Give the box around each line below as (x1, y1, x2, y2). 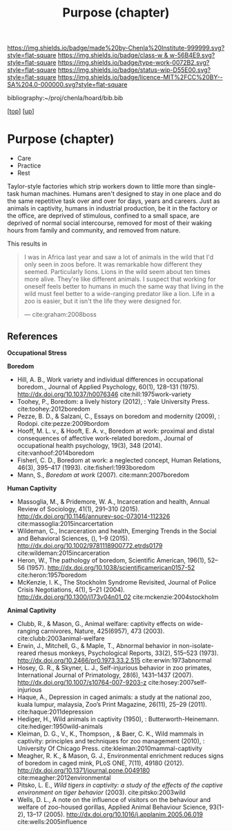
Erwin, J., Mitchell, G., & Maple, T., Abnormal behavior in (17, 641, 177, 649)
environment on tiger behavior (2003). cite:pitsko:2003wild (17, 788, 186, 796)
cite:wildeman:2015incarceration (17, 549, 110, 557)
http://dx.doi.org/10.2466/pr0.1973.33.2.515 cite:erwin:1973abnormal (17, 656, 212, 664)
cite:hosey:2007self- (148, 678, 207, 686)
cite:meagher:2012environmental (17, 773, 111, 781)
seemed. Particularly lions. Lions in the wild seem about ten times (23, 268, 211, 276)
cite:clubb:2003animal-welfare (17, 634, 105, 643)
